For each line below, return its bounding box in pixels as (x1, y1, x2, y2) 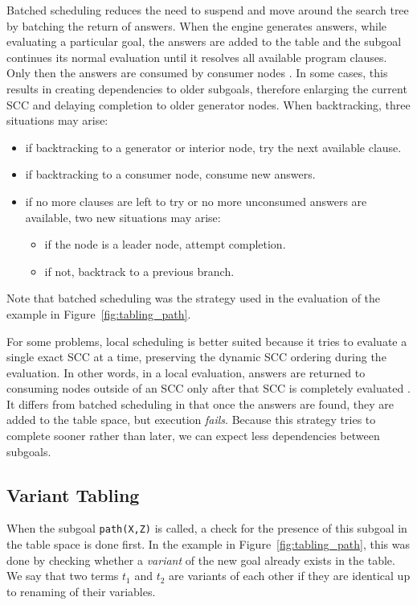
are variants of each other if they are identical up (169, 567, 411, 584)
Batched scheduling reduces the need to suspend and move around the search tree (6, 2, 409, 18)
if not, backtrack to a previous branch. (44, 262, 235, 279)
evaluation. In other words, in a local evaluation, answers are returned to (6, 364, 366, 381)
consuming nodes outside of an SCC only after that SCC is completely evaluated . (6, 380, 411, 397)
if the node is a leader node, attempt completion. (44, 236, 286, 253)
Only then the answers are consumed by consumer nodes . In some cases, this (6, 64, 388, 81)
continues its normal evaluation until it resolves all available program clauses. (6, 48, 387, 65)
